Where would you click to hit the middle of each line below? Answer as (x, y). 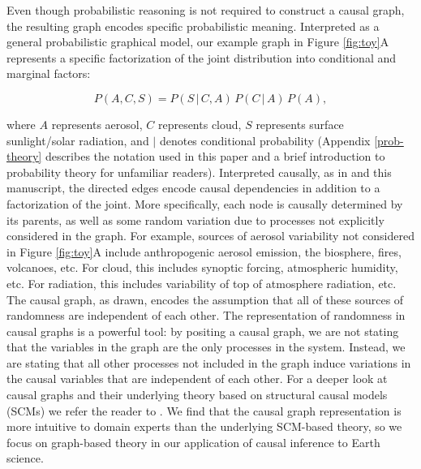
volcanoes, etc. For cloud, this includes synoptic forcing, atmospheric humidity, (202, 267)
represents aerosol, (97, 124)
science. (25, 458)
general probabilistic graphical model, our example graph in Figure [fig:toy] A (198, 42)
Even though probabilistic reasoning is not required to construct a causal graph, (206, 10)
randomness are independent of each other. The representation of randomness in (206, 315)
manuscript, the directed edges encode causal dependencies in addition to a (193, 188)
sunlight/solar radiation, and (78, 140)
